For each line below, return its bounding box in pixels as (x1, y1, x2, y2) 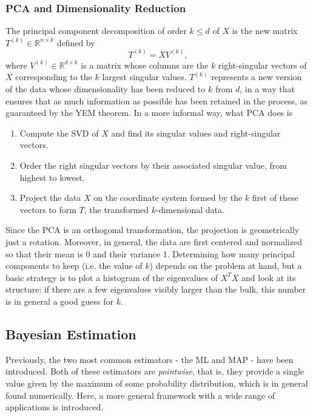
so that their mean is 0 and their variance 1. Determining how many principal (5, 247, 295, 260)
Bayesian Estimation (5, 324, 136, 343)
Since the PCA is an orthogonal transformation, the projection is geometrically (5, 223, 300, 236)
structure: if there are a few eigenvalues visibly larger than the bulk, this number (5, 283, 306, 296)
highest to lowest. (19, 171, 85, 183)
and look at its (241, 271, 296, 283)
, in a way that (240, 83, 295, 95)
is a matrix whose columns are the (81, 58, 209, 71)
